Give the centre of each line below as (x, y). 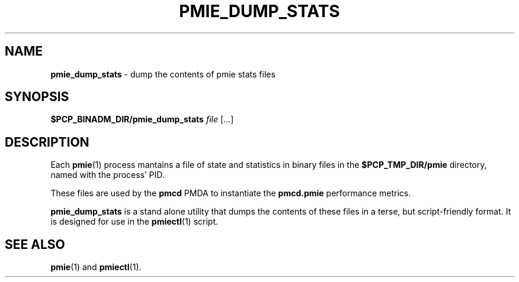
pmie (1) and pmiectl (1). (96, 267)
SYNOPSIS (37, 97)
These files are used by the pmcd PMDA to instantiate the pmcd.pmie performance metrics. (231, 193)
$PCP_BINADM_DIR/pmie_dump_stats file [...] (142, 119)
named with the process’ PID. (108, 175)
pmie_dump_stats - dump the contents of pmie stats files (163, 74)
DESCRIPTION (47, 142)
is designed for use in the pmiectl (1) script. (134, 222)
